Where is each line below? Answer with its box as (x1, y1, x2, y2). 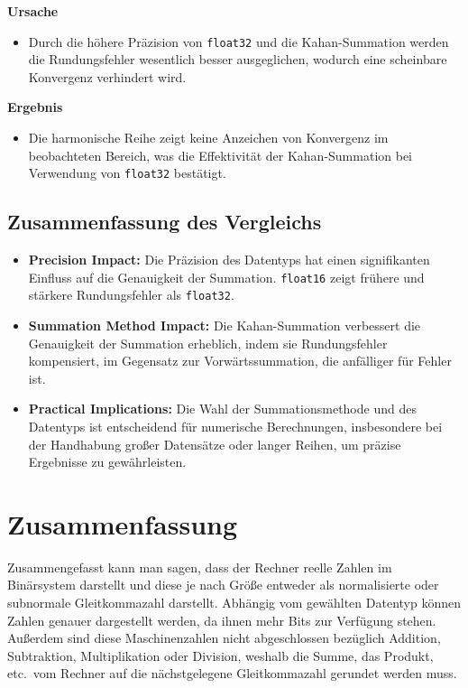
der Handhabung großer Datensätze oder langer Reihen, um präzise (28, 434, 401, 453)
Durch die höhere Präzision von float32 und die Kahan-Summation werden (28, 32, 449, 51)
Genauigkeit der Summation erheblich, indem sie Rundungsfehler (28, 333, 388, 352)
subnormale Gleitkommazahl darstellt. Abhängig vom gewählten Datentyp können (7, 593, 461, 612)
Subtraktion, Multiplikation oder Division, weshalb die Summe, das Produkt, (7, 646, 434, 665)
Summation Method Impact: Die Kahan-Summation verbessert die (28, 315, 421, 334)
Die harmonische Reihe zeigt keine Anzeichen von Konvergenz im (28, 128, 389, 147)
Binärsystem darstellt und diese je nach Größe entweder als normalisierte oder (7, 575, 439, 594)
